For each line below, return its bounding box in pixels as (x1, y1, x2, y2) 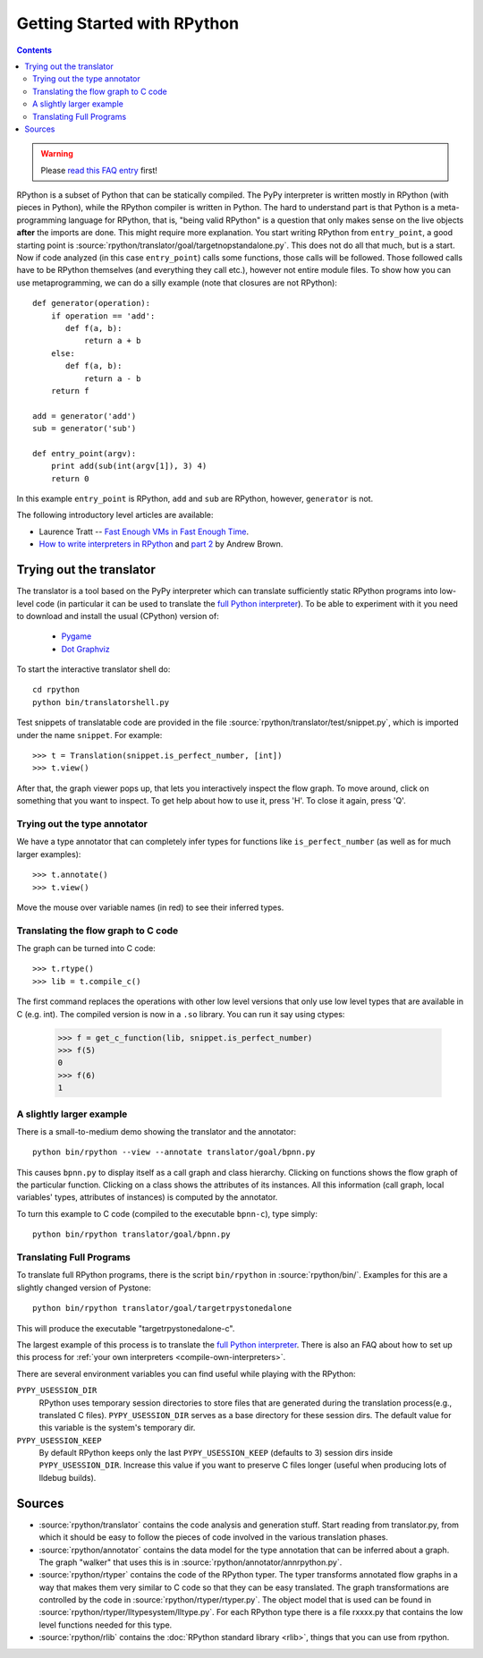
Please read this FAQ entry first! (40, 165, 158, 175)
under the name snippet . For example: (16, 729, 163, 740)
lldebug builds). (38, 1472, 97, 1483)
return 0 (50, 473, 89, 483)
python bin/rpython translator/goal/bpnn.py (32, 1229, 232, 1239)
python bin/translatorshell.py (32, 697, 170, 707)
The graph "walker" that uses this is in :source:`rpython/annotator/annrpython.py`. (38, 1557, 343, 1568)
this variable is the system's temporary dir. (38, 1423, 196, 1433)
